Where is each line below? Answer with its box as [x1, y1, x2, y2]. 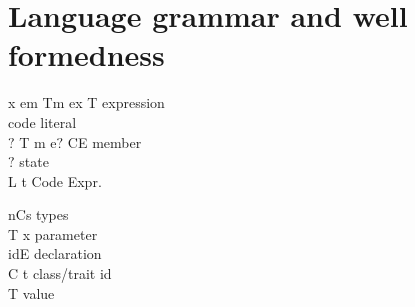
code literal [8, 111, 77, 132]
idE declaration [8, 243, 102, 264]
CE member [67, 131, 142, 152]
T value [8, 282, 55, 303]
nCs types [8, 204, 69, 225]
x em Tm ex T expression [8, 92, 165, 113]
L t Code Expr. [8, 170, 102, 191]
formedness [8, 34, 165, 75]
